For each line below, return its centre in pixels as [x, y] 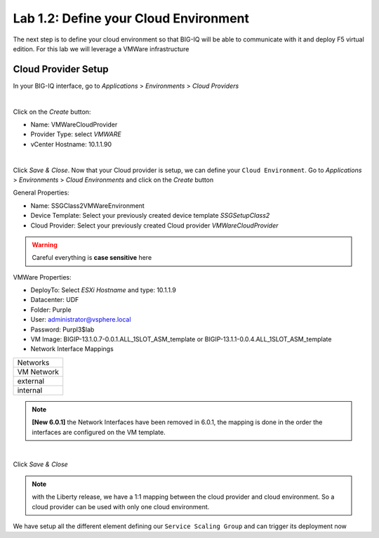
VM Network [38, 372]
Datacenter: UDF [55, 300]
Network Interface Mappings [72, 349]
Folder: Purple [51, 310]
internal [30, 390]
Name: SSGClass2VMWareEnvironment [88, 205]
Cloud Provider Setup [61, 69]
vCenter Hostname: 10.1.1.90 [71, 144]
